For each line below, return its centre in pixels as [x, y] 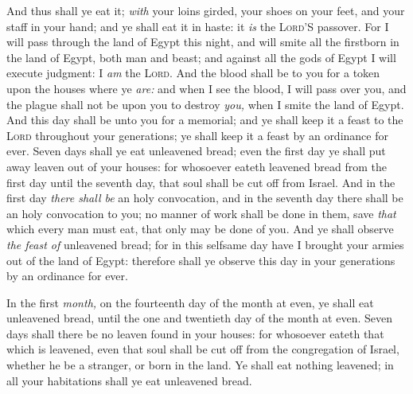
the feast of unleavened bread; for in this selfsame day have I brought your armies [205, 244]
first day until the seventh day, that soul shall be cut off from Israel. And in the [201, 182]
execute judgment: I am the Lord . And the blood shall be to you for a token [193, 73]
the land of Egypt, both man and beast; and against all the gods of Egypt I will [201, 57]
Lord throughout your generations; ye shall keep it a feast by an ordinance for [197, 135]
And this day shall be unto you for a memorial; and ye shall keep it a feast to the [205, 120]
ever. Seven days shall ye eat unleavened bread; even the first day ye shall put [196, 151]
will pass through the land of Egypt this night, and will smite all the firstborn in [203, 42]
